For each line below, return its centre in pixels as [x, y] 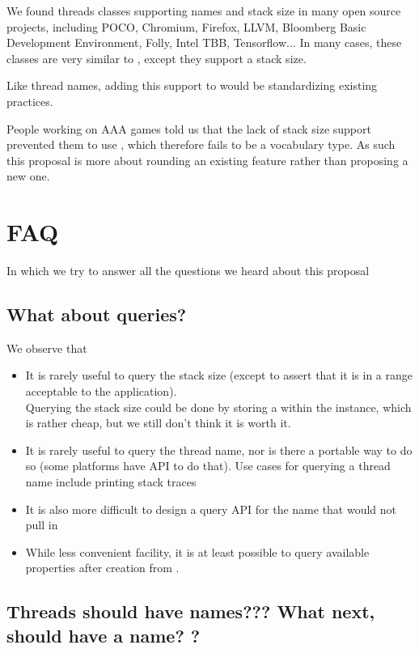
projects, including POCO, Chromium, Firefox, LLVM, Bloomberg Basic [186, 26]
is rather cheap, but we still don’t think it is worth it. [158, 423]
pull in [42, 525]
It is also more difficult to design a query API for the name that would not [211, 509]
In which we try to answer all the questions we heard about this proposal [188, 271]
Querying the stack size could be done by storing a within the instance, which [218, 407]
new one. [28, 176]
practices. [30, 101]
